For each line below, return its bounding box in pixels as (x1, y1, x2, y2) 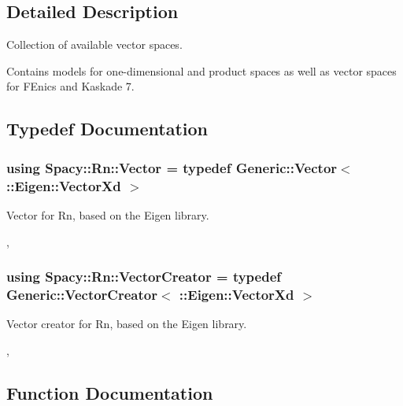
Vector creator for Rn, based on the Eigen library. (6, 316, 247, 332)
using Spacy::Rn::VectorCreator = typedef (6, 267, 282, 286)
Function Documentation (6, 380, 213, 404)
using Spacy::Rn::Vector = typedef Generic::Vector (6, 157, 338, 177)
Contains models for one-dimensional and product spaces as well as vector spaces (6, 62, 397, 79)
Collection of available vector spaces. (6, 36, 183, 53)
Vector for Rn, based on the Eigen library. (6, 206, 209, 223)
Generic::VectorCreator (6, 284, 157, 304)
